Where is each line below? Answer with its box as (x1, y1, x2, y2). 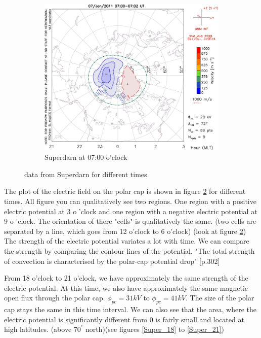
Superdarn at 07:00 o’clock (45, 152, 127, 162)
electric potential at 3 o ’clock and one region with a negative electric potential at (4, 206, 257, 216)
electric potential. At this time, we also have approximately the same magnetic (4, 282, 248, 293)
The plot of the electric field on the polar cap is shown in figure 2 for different (4, 186, 246, 196)
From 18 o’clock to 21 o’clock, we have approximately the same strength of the (4, 273, 248, 283)
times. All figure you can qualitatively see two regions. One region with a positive (4, 196, 256, 207)
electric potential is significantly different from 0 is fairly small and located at (4, 314, 244, 324)
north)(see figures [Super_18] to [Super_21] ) (85, 324, 225, 334)
